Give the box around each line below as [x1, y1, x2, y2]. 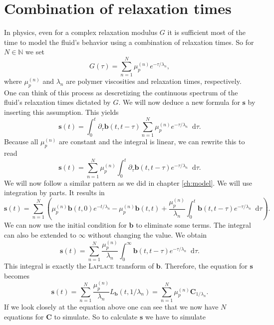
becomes [4, 270, 30, 281]
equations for [4, 311, 44, 322]
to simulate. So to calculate [54, 311, 138, 322]
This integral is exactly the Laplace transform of [4, 261, 154, 271]
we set [25, 46, 44, 57]
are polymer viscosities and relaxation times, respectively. [66, 76, 242, 86]
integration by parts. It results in [4, 187, 105, 198]
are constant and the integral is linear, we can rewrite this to [58, 136, 245, 147]
